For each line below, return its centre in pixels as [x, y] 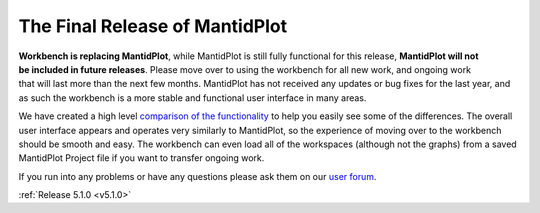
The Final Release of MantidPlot [153, 26]
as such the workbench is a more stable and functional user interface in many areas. [192, 97]
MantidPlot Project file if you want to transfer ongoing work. [141, 158]
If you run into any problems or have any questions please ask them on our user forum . [197, 176]
